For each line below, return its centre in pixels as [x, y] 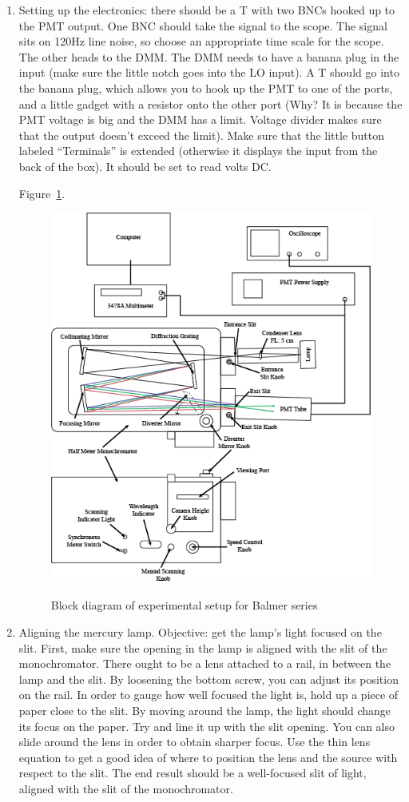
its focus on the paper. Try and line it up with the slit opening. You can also [206, 726]
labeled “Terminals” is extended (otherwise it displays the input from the [198, 151]
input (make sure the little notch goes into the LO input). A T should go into [209, 72]
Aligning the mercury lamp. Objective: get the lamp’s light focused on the [200, 631]
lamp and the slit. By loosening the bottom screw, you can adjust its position [208, 679]
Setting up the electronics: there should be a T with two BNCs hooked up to [207, 10]
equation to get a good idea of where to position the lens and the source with [208, 757]
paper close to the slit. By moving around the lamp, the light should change [205, 710]
